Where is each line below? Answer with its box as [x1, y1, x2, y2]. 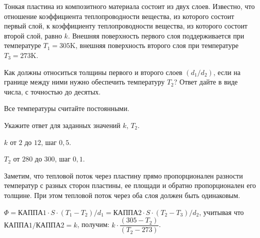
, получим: [77, 219, 109, 229]
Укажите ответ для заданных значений [4, 119, 120, 130]
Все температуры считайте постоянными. [4, 103, 129, 113]
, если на [213, 66, 240, 77]
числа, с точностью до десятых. [4, 86, 101, 96]
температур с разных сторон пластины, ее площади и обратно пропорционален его [4, 180, 256, 190]
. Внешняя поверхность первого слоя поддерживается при [67, 30, 244, 40]
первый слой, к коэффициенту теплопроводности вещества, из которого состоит [4, 20, 247, 31]
